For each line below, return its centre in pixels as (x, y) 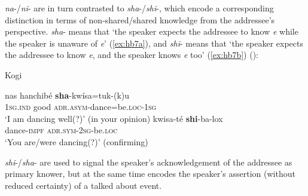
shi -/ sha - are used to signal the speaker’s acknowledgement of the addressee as (149, 162)
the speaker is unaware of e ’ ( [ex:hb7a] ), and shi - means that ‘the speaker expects (154, 43)
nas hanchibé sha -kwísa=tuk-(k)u (67, 95)
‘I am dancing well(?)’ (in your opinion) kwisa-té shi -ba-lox (114, 118)
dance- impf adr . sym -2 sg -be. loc (61, 130)
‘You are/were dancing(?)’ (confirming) (77, 141)
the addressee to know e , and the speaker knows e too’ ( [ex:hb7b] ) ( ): (132, 55)
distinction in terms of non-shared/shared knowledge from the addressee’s (140, 19)
